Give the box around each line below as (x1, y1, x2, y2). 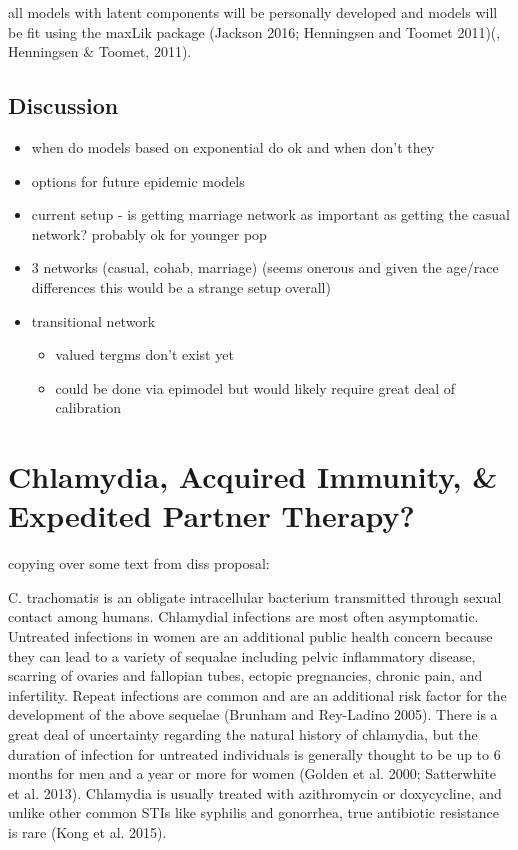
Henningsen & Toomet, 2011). (8, 41, 192, 62)
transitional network (31, 310, 156, 331)
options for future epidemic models (31, 170, 245, 191)
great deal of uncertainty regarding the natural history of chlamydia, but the (8, 723, 478, 744)
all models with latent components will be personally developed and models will (8, 2, 498, 22)
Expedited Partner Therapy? (8, 495, 415, 536)
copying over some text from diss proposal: (8, 553, 270, 574)
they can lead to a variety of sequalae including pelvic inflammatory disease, (8, 645, 476, 666)
